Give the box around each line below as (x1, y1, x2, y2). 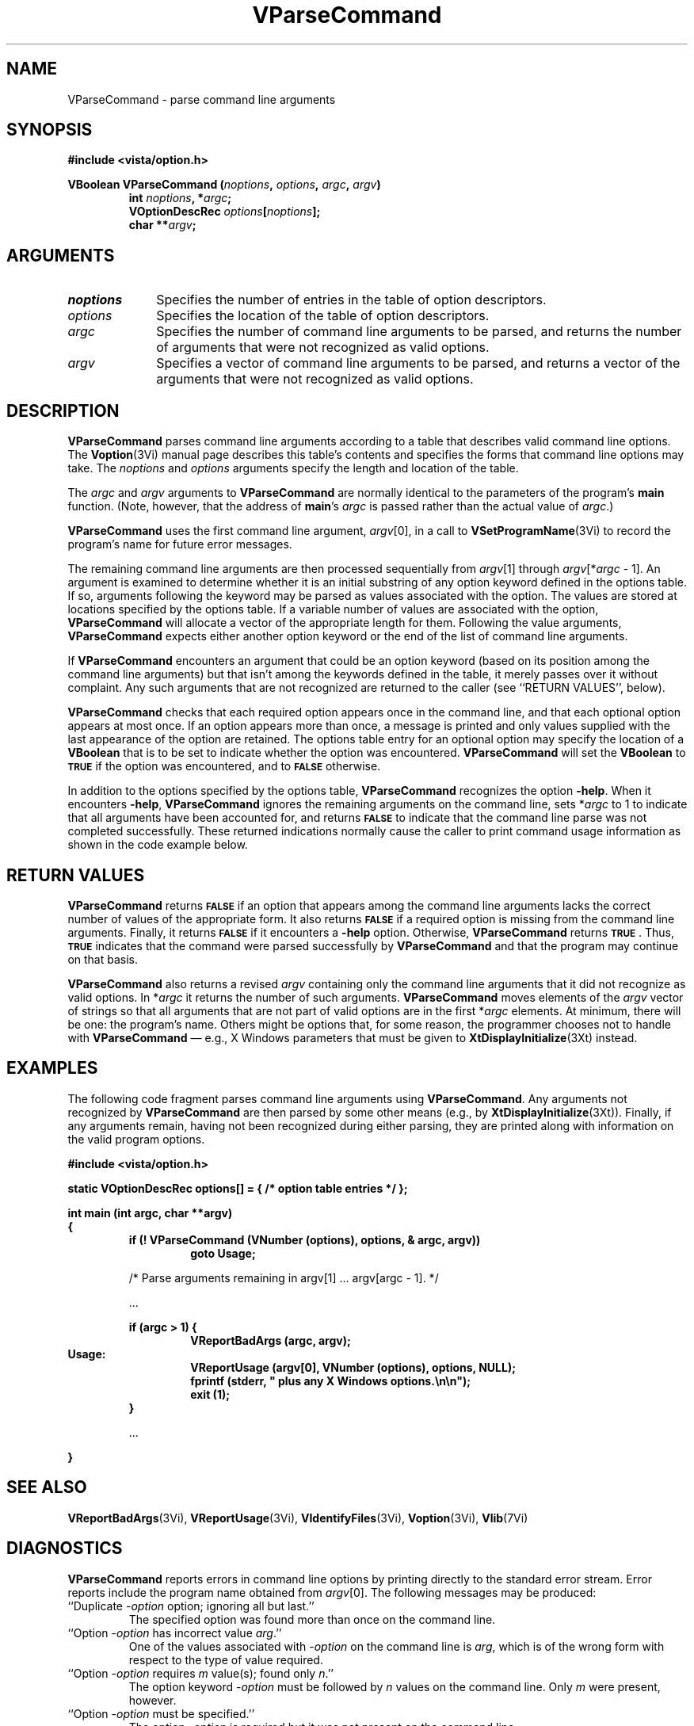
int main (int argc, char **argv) (67, 1205, 233, 1220)
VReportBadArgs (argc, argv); (190, 1333, 351, 1347)
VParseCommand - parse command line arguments (67, 92, 336, 106)
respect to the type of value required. (128, 1652, 323, 1667)
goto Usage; (190, 1246, 256, 1260)
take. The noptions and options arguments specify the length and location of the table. (67, 461, 519, 475)
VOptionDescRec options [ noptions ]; (128, 204, 321, 219)
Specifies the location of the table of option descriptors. (156, 307, 490, 324)
